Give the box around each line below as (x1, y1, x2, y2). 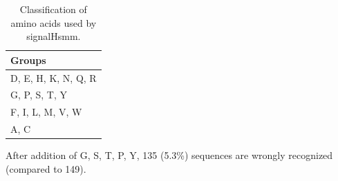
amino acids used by (10, 15, 97, 30)
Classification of (19, 2, 87, 16)
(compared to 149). (6, 161, 86, 175)
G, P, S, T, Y (10, 87, 67, 102)
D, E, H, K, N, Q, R (10, 70, 97, 85)
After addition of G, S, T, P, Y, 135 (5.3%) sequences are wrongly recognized (6, 148, 333, 162)
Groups (10, 52, 46, 67)
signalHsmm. (26, 29, 81, 43)
